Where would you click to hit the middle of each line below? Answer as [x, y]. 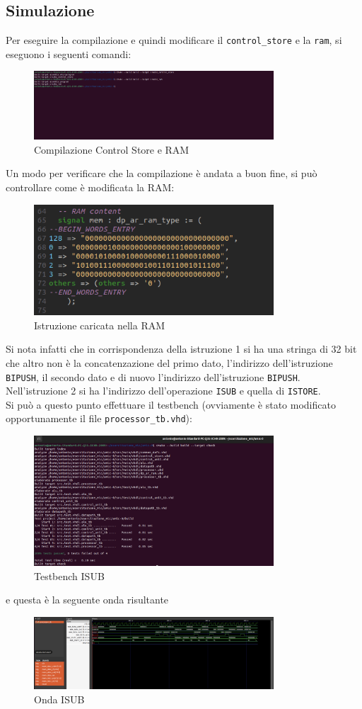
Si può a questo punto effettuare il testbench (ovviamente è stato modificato [171, 404]
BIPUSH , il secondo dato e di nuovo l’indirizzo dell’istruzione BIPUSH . [153, 376]
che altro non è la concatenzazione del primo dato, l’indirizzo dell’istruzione [169, 362]
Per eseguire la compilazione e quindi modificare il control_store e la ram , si [174, 40]
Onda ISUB [59, 699]
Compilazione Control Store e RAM [112, 149]
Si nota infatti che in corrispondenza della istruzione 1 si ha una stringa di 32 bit [181, 349]
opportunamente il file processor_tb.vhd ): [99, 418]
